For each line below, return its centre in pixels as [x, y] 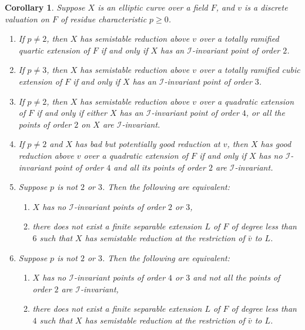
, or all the [265, 113]
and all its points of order [160, 167]
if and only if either [72, 113]
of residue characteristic [103, 19]
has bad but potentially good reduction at [148, 144]
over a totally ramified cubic [249, 70]
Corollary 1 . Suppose [45, 7]
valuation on [27, 19]
